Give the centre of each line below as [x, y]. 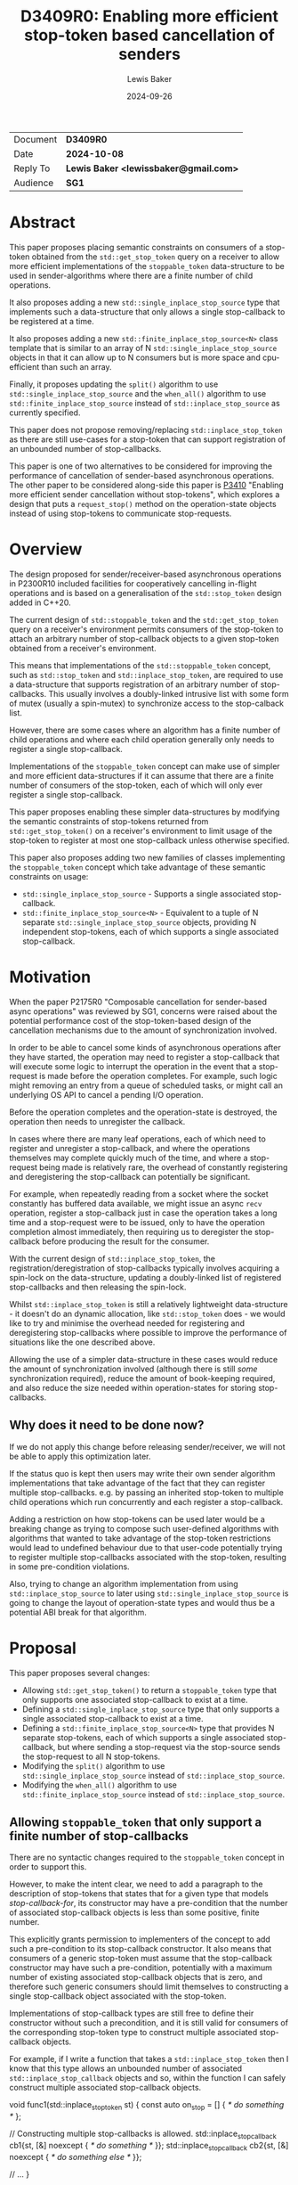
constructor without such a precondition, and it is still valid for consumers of [149, 2023]
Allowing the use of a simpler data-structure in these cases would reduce [144, 1359]
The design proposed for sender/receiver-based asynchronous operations [145, 574]
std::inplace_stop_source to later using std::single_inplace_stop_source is [149, 1593]
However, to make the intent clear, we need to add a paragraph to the [136, 1884]
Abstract [42, 222]
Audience [34, 183]
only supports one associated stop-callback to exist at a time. [135, 1699]
